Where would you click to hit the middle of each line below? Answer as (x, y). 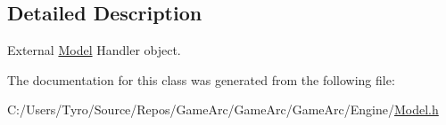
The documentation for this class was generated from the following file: (201, 79)
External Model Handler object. (94, 50)
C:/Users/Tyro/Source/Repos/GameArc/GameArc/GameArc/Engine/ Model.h (223, 109)
